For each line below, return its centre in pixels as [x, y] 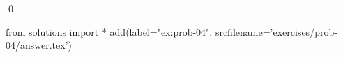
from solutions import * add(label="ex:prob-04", [109, 31]
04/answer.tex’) [39, 45]
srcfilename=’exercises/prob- [276, 31]
